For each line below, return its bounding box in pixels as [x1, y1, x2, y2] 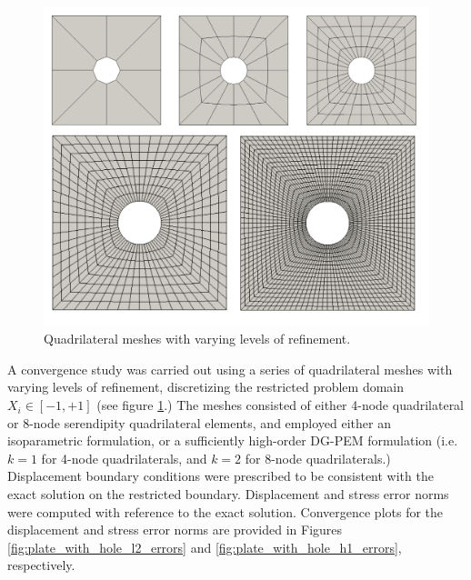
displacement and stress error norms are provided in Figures [7, 520, 343, 539]
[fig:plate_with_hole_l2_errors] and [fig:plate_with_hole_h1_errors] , [7, 537, 402, 556]
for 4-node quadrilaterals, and [41, 448, 207, 467]
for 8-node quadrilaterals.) [245, 448, 391, 467]
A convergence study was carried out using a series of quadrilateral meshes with [7, 359, 453, 378]
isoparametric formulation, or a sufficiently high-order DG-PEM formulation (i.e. [7, 431, 458, 450]
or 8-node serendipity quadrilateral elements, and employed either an [7, 413, 391, 432]
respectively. [7, 555, 75, 575]
